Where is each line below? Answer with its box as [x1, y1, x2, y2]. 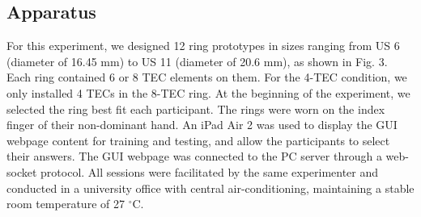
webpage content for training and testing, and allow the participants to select [6, 131, 390, 148]
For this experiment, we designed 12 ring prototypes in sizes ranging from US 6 [6, 37, 400, 54]
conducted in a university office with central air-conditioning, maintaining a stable [6, 179, 415, 196]
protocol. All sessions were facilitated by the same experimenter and [40, 163, 379, 180]
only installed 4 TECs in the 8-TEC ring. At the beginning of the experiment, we [6, 84, 410, 101]
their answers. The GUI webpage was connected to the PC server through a [6, 148, 382, 165]
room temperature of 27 [6, 195, 125, 212]
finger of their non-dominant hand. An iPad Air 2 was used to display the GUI [6, 116, 398, 133]
